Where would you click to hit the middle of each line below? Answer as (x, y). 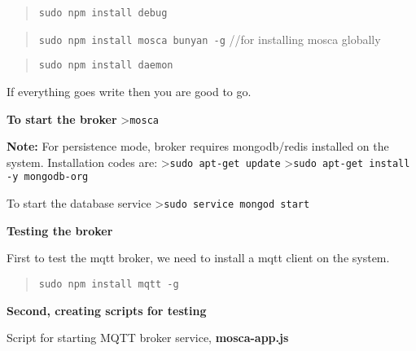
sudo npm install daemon (106, 66)
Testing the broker (60, 230)
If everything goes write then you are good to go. (129, 91)
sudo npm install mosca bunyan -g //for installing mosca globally (210, 39)
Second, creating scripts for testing (107, 310)
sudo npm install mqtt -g (109, 284)
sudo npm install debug (103, 13)
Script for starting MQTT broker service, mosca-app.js (148, 338)
